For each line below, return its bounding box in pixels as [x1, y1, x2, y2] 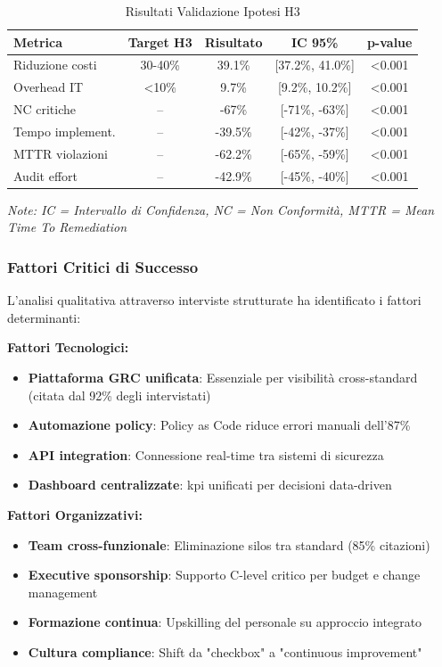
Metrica [13, 32, 63, 51]
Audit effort [13, 166, 78, 185]
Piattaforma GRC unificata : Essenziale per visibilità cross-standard [28, 367, 418, 386]
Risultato [204, 32, 263, 51]
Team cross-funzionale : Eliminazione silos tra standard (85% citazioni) [28, 535, 430, 554]
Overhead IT [13, 78, 84, 96]
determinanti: [7, 308, 81, 326]
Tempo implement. [13, 121, 116, 140]
